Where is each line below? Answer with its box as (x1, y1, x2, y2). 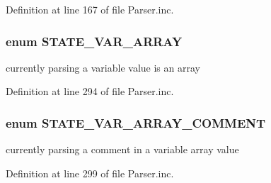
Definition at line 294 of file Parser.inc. (6, 84, 174, 99)
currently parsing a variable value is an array (6, 60, 200, 74)
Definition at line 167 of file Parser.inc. (6, 2, 174, 16)
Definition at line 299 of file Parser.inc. (6, 165, 174, 180)
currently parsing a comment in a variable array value (6, 142, 239, 157)
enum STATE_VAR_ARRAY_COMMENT (6, 113, 266, 131)
